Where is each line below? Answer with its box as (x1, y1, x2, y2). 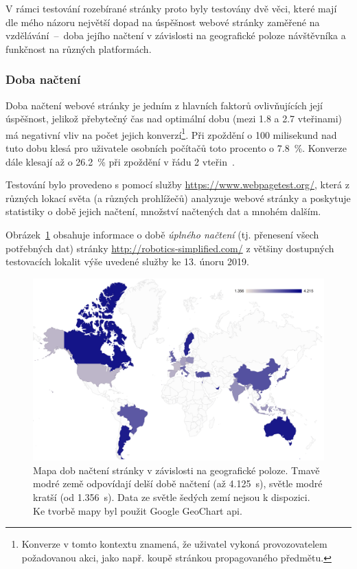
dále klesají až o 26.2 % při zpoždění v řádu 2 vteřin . (5, 154, 235, 168)
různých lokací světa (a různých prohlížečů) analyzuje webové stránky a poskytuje (5, 190, 351, 205)
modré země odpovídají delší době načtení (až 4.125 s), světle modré (33, 476, 323, 491)
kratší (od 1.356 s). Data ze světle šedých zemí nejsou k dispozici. (33, 489, 310, 504)
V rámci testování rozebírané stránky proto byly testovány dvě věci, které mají (5, 1, 337, 15)
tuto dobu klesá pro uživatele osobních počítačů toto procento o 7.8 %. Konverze (5, 141, 347, 155)
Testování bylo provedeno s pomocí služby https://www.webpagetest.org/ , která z (5, 177, 349, 192)
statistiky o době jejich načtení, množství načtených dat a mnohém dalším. (5, 204, 321, 219)
